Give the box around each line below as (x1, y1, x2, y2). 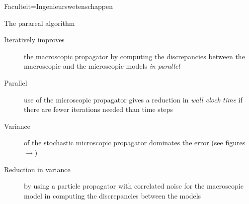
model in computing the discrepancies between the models (24, 190, 201, 201)
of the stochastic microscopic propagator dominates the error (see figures (24, 137, 246, 148)
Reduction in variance (4, 164, 71, 174)
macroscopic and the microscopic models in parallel (24, 61, 180, 71)
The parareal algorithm (4, 17, 75, 28)
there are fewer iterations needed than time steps (24, 104, 173, 114)
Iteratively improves (4, 34, 65, 45)
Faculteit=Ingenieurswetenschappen (4, 1, 113, 11)
